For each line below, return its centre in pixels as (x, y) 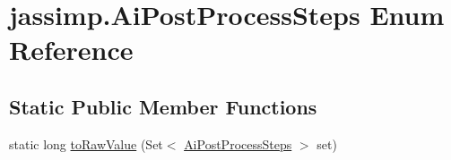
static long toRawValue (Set (86, 143)
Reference (71, 50)
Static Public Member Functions (163, 106)
